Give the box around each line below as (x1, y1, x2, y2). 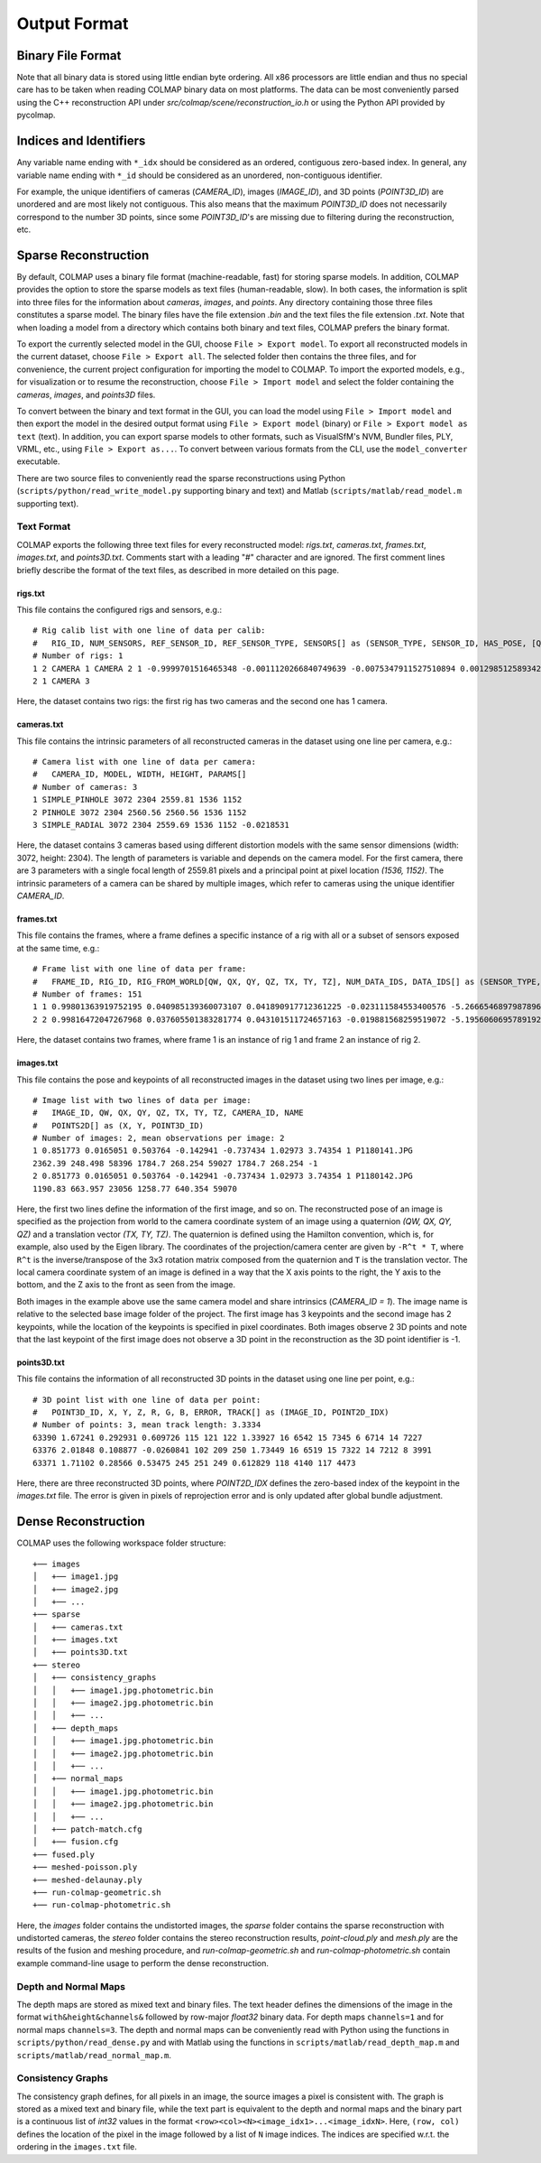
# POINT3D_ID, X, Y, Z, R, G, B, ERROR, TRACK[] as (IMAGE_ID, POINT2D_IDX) (32, 1407, 390, 1417)
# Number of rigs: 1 (32, 651, 124, 661)
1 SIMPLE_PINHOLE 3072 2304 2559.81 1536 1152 (32, 794, 243, 805)
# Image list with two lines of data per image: (32, 1095, 252, 1105)
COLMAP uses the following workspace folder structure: (16, 1537, 226, 1548)
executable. (16, 456, 60, 467)
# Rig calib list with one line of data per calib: (32, 626, 266, 636)
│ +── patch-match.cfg (32, 1824, 142, 1834)
